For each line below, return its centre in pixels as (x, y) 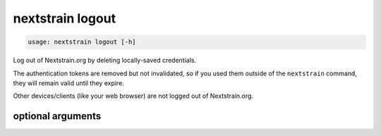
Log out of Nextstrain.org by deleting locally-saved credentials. (105, 61)
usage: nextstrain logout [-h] (82, 42)
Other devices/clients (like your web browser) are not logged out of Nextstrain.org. (133, 96)
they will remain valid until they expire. (69, 83)
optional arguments (57, 116)
